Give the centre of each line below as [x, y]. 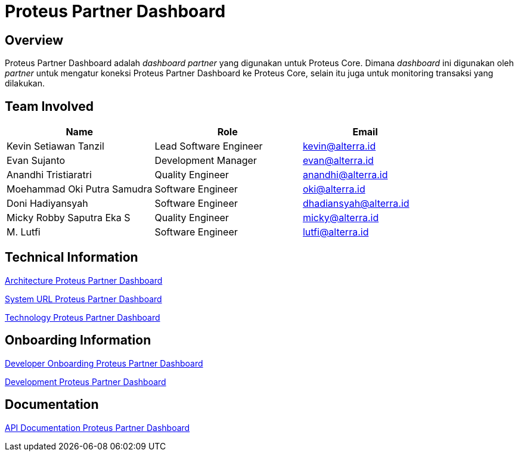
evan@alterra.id [338, 161]
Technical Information [72, 258]
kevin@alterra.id [339, 146]
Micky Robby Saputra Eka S [69, 218]
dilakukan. [25, 83]
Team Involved [49, 106]
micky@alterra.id [341, 218]
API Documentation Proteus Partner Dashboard [97, 427]
